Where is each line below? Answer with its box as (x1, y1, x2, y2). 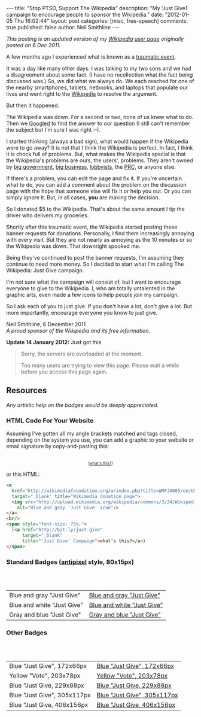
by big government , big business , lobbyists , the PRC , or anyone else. (6, 163, 176, 170)
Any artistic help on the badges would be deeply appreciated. (6, 401, 159, 408)
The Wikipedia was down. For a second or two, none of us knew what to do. (6, 114, 194, 120)
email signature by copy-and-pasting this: (6, 443, 109, 450)
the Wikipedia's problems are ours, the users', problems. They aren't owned (6, 157, 193, 164)
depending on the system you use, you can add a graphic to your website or (6, 436, 194, 443)
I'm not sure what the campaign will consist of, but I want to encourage (6, 278, 181, 285)
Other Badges (6, 628, 47, 637)
